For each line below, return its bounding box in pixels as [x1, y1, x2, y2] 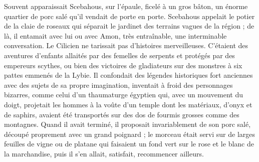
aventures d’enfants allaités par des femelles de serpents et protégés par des [4, 50, 235, 60]
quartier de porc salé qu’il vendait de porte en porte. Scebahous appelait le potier [4, 11, 255, 21]
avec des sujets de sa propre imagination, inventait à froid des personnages [4, 79, 233, 90]
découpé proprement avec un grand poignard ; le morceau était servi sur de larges [4, 128, 255, 139]
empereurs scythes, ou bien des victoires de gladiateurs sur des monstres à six [4, 60, 242, 70]
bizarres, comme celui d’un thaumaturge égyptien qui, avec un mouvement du [4, 89, 243, 100]
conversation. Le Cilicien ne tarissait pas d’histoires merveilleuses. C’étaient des [4, 40, 248, 51]
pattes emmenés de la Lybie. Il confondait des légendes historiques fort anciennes [4, 70, 253, 80]
